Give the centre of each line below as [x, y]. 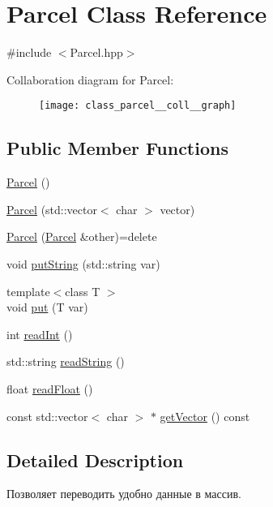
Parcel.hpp [96, 52]
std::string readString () [66, 361]
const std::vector [47, 416]
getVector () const [205, 416]
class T [83, 291]
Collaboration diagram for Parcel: [90, 79]
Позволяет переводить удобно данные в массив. [124, 494]
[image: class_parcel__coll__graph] [138, 106]
